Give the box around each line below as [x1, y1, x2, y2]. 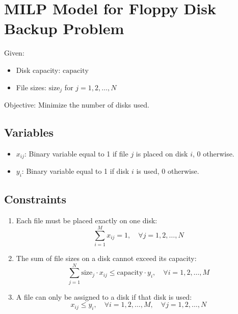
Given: [4, 47, 24, 58]
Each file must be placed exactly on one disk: [16, 215, 157, 226]
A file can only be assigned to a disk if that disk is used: [16, 291, 192, 302]
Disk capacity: [16, 64, 61, 75]
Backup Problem [4, 18, 124, 39]
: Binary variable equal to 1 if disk [21, 166, 129, 176]
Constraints [4, 191, 66, 207]
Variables [4, 124, 54, 140]
